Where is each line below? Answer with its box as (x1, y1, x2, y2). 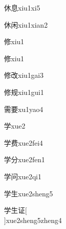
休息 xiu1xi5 (4, 3, 40, 13)
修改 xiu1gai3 (4, 70, 43, 80)
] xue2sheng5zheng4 (4, 214, 62, 225)
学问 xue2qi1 (4, 171, 41, 181)
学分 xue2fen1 (4, 154, 45, 165)
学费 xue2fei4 (4, 137, 43, 148)
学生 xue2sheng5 (4, 188, 53, 198)
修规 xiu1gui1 (4, 86, 44, 97)
